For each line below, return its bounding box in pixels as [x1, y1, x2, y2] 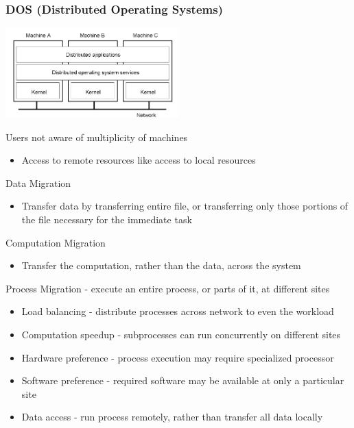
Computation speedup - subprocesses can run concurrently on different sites [21, 327, 341, 341]
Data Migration [5, 175, 71, 190]
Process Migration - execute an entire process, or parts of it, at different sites [5, 281, 330, 295]
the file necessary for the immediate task [21, 212, 192, 226]
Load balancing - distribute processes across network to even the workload [21, 304, 334, 318]
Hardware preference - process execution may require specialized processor [21, 350, 334, 364]
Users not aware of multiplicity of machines [5, 129, 188, 144]
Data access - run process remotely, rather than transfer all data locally [21, 410, 323, 424]
